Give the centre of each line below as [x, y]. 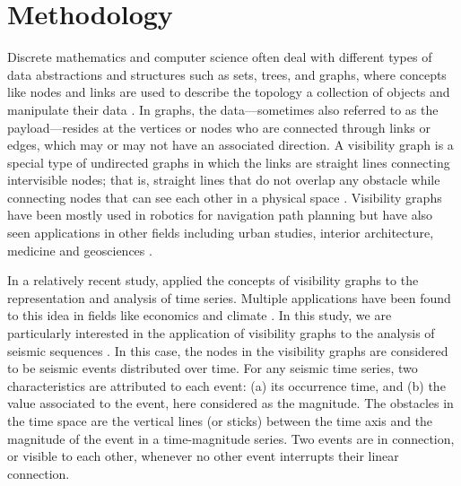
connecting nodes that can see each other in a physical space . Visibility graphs [225, 197]
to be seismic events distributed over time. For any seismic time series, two [213, 368]
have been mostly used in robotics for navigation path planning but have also [220, 215]
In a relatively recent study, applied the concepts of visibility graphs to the [213, 280]
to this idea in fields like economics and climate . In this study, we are [200, 315]
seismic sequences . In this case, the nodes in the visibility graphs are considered [228, 350]
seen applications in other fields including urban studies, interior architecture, [221, 233]
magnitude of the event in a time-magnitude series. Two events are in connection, [231, 438]
